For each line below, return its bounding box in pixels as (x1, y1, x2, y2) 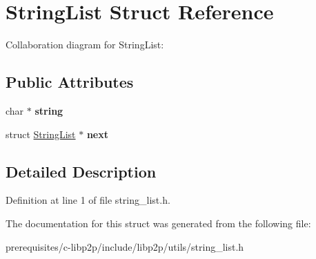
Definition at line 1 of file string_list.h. (6, 193, 170, 207)
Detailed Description (6, 160, 157, 182)
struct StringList (6, 126, 76, 141)
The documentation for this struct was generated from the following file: (6, 215, 311, 230)
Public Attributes (6, 71, 134, 93)
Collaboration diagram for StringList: (6, 37, 164, 52)
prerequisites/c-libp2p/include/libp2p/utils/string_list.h (6, 239, 244, 253)
